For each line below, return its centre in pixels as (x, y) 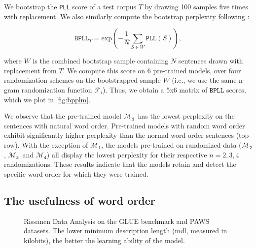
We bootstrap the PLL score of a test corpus (70, 6)
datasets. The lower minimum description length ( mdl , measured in (126, 231)
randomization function (57, 90)
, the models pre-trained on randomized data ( (171, 145)
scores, (236, 90)
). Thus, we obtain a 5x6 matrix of (155, 90)
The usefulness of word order (80, 200)
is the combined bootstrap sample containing (101, 61)
